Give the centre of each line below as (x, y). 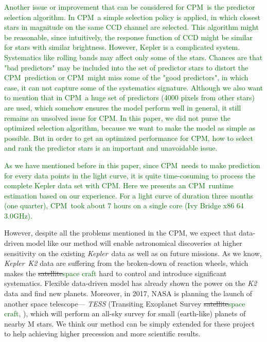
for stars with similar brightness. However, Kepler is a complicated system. (122, 47)
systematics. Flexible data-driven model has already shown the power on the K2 (131, 283)
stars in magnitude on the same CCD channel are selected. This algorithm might (131, 27)
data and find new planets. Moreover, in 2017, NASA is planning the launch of (128, 293)
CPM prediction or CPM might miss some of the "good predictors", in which (126, 77)
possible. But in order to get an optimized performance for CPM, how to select (129, 138)
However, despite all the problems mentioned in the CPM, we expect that (120, 233)
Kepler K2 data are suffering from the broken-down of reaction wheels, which (126, 263)
